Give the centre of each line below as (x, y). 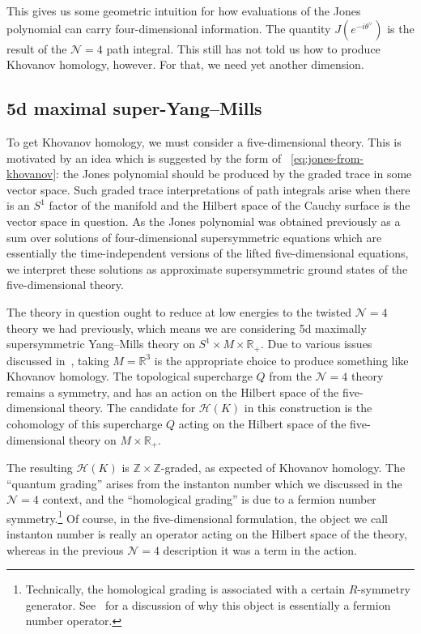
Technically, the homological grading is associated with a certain (185, 589)
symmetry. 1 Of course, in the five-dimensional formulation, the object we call (197, 517)
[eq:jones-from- (327, 157)
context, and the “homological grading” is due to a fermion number (209, 499)
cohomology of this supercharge (85, 423)
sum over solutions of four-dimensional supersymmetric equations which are (194, 237)
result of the (37, 48)
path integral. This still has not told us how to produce (243, 48)
